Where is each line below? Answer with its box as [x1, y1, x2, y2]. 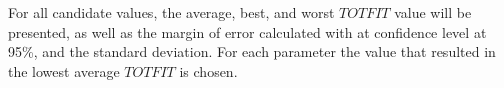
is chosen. [179, 60, 238, 81]
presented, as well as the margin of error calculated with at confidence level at [8, 21, 487, 42]
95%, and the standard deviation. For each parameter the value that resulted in [8, 41, 496, 62]
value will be [394, 2, 472, 22]
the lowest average [8, 60, 120, 81]
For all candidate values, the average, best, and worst [8, 2, 335, 22]
